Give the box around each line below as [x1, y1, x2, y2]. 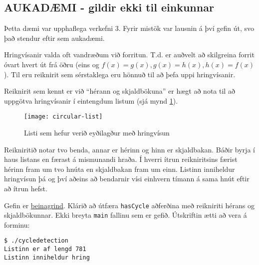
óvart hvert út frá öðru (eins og [4, 59, 99, 69]
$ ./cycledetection [4, 237, 68, 245]
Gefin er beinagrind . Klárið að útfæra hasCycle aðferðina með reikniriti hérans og [4, 200, 255, 210]
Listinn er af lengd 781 [4, 246, 86, 253]
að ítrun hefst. [4, 183, 47, 193]
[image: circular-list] [24, 113, 103, 121]
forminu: [4, 219, 30, 230]
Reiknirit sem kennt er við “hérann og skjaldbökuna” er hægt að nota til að [4, 86, 235, 96]
